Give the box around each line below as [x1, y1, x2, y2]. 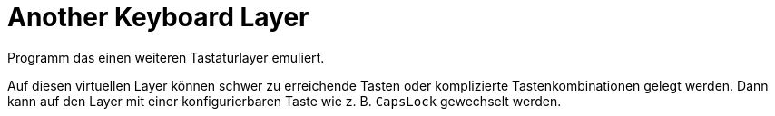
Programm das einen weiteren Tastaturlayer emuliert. [7, 49, 325, 65]
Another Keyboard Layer [7, 2, 309, 33]
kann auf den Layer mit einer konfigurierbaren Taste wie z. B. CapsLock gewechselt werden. [7, 92, 562, 109]
